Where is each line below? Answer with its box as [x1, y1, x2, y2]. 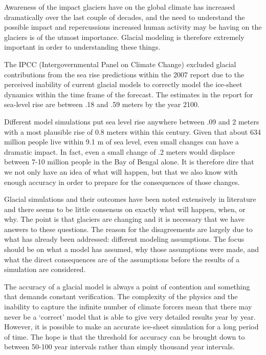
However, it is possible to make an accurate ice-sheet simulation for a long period [4, 321, 259, 332]
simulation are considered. [4, 264, 86, 275]
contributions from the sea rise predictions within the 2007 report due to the [4, 69, 245, 79]
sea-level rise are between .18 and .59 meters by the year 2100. [4, 99, 199, 110]
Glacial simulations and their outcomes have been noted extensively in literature [4, 194, 256, 204]
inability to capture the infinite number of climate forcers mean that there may [4, 301, 252, 312]
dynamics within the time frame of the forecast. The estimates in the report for [4, 89, 253, 99]
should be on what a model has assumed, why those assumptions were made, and [4, 244, 259, 255]
